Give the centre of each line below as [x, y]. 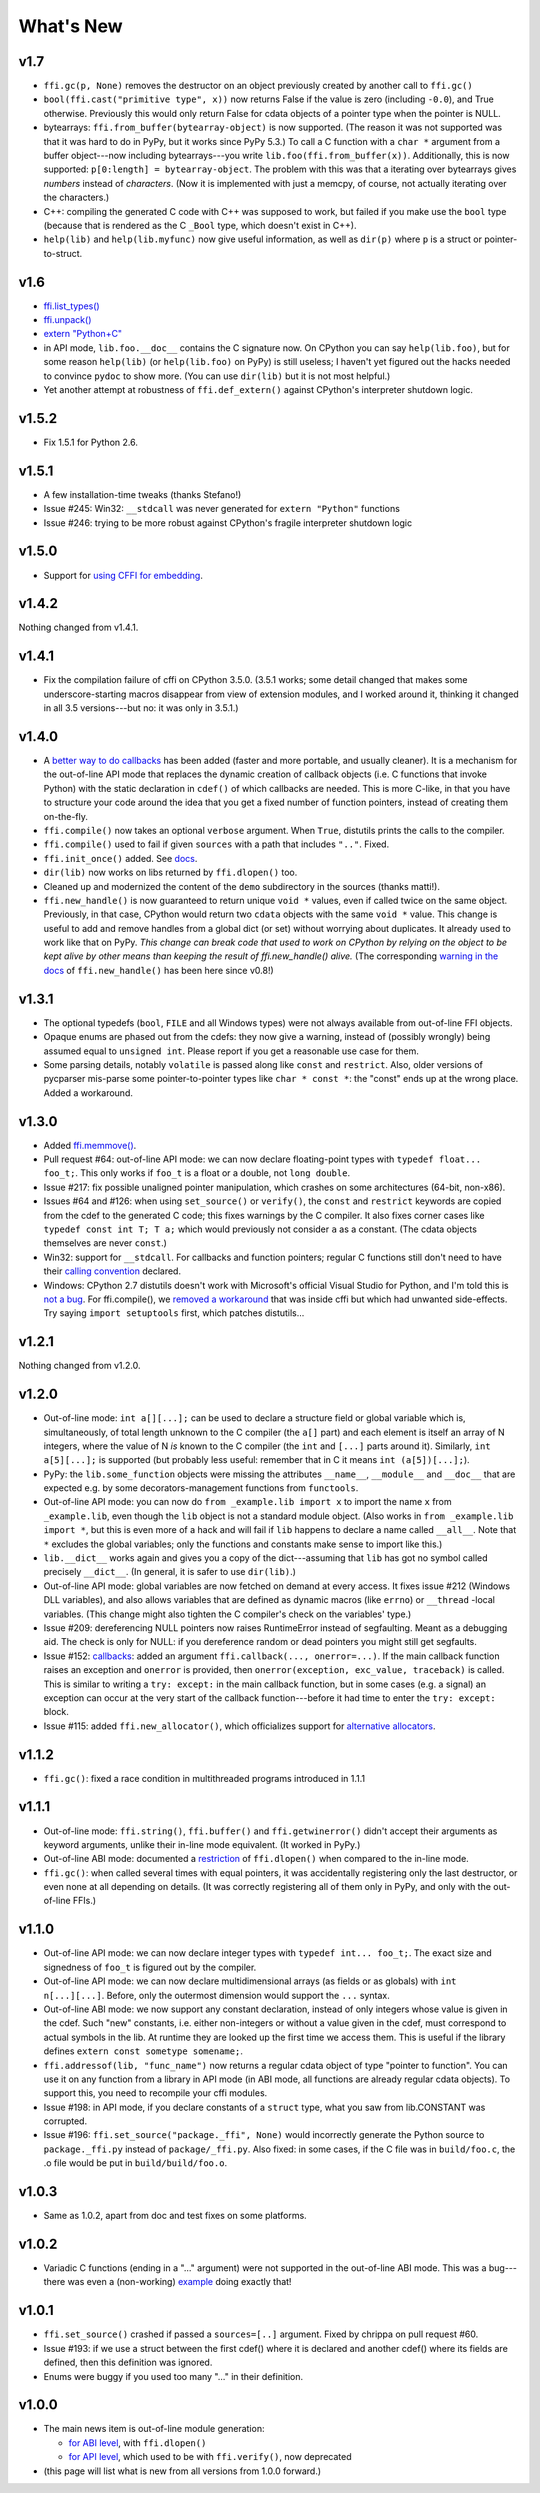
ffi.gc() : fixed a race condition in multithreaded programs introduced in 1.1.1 [204, 1778]
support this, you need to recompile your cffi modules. [155, 2093]
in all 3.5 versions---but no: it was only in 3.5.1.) [141, 708]
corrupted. [65, 2121]
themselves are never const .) [105, 1243]
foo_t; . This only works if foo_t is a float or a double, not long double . [196, 1173]
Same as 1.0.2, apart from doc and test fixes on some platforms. [175, 2216]
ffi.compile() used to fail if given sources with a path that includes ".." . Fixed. [216, 844]
